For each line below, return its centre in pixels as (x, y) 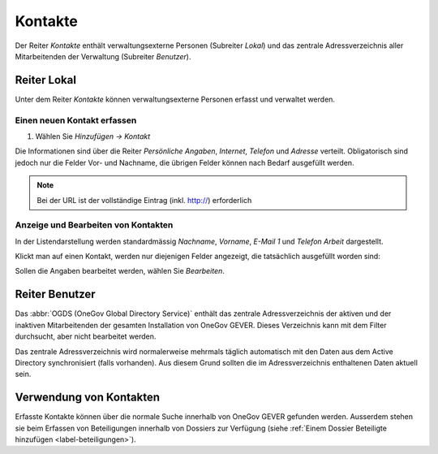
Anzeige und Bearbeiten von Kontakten (94, 225)
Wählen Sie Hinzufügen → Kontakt (93, 136)
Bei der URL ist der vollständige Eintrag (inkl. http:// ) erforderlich (144, 200)
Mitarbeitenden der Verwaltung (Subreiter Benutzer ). (103, 56)
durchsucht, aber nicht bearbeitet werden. (86, 336)
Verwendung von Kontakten (88, 398)
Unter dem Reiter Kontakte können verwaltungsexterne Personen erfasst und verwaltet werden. (175, 99)
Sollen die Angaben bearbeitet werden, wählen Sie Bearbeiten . (120, 271)
